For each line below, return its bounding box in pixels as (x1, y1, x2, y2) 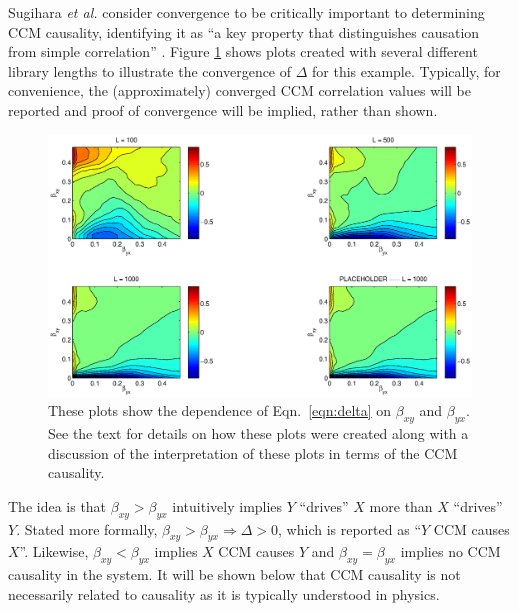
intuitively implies (172, 495, 283, 516)
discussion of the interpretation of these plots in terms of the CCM (48, 442, 458, 463)
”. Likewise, (19, 541, 89, 562)
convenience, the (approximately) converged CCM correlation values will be (8, 80, 471, 101)
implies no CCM (400, 541, 501, 562)
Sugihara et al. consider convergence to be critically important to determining (8, 2, 485, 22)
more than (369, 495, 433, 516)
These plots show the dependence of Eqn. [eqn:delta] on (48, 400, 392, 421)
